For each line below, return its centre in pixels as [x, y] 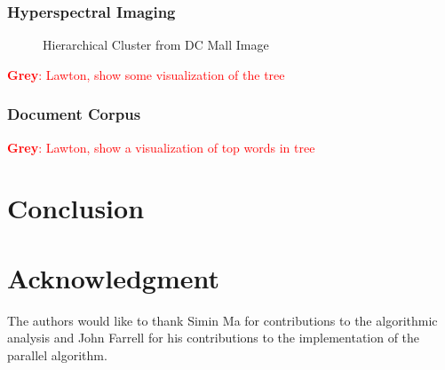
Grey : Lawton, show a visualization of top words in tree [161, 147]
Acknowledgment [113, 277]
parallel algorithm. [57, 354]
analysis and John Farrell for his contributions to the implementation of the [214, 338]
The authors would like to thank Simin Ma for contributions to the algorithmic [222, 320]
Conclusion [76, 208]
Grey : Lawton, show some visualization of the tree [146, 74]
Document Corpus [74, 114]
